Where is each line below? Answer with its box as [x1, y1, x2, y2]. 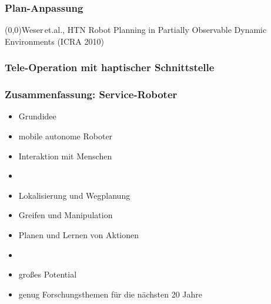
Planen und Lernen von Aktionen [18, 229, 139, 241]
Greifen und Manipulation [18, 209, 113, 221]
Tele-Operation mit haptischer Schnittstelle [5, 60, 215, 75]
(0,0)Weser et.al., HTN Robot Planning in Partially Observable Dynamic [5, 24, 267, 36]
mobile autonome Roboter [18, 130, 113, 142]
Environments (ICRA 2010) [5, 35, 104, 47]
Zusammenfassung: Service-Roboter [5, 87, 178, 102]
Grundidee [18, 110, 56, 122]
